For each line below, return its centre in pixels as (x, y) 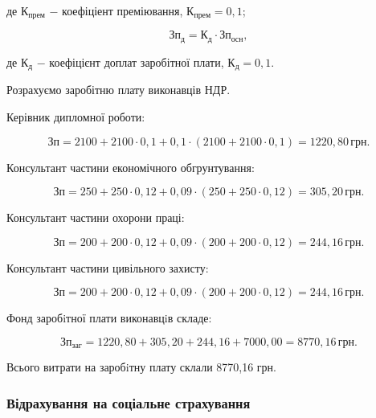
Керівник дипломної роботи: (76, 116)
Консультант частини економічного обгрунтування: (131, 167)
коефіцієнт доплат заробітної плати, (137, 61)
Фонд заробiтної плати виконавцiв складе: (109, 318)
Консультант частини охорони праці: (96, 217)
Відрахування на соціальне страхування (129, 402)
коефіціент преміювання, (123, 10)
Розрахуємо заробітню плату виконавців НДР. (119, 90)
